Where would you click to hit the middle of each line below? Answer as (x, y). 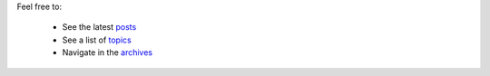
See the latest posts (99, 27)
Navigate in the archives (108, 52)
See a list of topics (97, 40)
